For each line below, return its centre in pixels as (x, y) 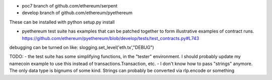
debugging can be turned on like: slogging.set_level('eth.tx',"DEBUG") (82, 47)
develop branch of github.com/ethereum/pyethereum (77, 13)
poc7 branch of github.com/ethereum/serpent (70, 6)
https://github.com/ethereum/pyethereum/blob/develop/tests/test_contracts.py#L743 (111, 38)
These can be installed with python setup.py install (62, 22)
